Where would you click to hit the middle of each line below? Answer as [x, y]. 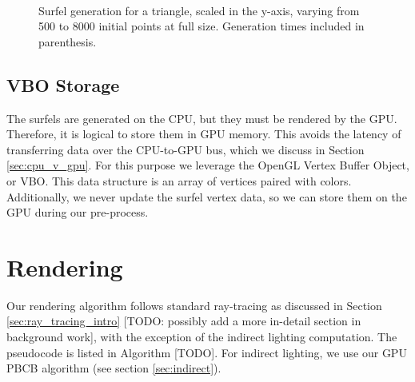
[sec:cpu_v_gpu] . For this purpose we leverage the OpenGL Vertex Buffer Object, [208, 165]
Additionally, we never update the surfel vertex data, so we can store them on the [207, 196]
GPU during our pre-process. [78, 212]
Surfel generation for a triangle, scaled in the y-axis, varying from [199, 10]
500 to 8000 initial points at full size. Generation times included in [202, 26]
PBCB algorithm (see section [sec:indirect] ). [114, 368]
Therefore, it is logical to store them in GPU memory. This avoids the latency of [204, 134]
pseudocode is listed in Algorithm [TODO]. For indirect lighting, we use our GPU [207, 352]
